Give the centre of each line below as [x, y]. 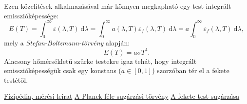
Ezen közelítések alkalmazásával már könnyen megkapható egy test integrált [118, 6]
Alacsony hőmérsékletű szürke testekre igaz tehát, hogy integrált [100, 61]
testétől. [16, 80]
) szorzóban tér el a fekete [191, 70]
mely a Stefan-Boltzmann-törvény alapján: [67, 43]
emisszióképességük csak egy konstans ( [63, 70]
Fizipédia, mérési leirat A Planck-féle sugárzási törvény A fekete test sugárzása [122, 96]
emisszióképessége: [31, 15]
